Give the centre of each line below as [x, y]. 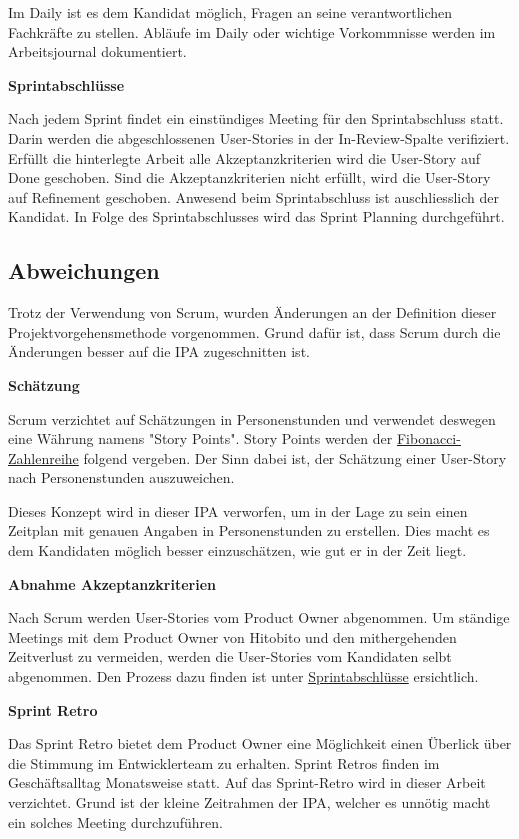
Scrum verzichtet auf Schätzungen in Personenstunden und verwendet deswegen [252, 418]
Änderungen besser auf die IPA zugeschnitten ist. [159, 351]
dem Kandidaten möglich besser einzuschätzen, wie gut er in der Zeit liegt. [237, 550]
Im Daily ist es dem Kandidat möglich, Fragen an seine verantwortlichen [230, 12]
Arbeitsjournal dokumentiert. [97, 51]
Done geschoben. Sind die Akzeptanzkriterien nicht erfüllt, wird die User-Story [249, 177]
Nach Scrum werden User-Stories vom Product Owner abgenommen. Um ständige [259, 617]
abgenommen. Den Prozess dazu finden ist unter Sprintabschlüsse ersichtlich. [243, 676]
